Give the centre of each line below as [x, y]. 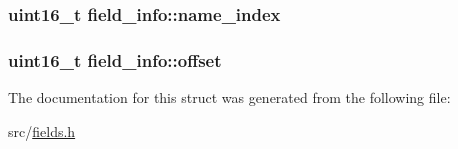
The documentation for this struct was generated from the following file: [229, 97]
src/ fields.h [42, 130]
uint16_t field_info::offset [115, 59]
